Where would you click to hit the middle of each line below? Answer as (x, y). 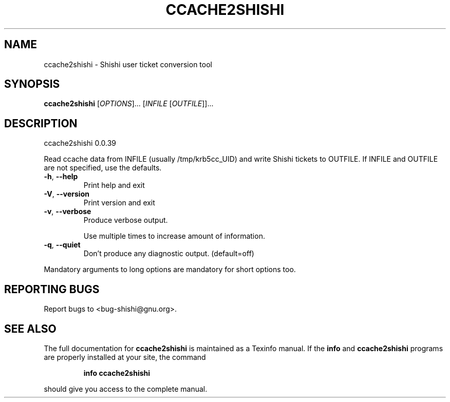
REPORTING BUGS (52, 289)
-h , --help (61, 177)
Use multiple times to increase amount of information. (174, 236)
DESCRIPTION (41, 123)
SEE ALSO (30, 329)
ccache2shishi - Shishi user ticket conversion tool (128, 64)
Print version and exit (119, 203)
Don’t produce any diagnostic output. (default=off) (169, 254)
